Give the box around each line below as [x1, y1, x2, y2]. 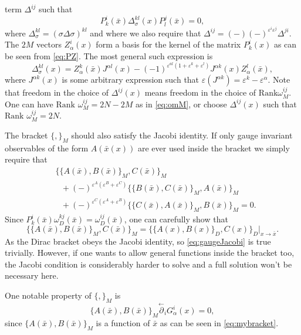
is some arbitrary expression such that [62, 73, 199, 86]
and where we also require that [90, 26, 201, 39]
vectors [36, 38, 62, 50]
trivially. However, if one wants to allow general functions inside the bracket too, [5, 246, 295, 259]
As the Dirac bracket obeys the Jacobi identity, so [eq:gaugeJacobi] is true [5, 235, 271, 247]
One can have [5, 97, 53, 110]
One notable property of [5, 289, 92, 301]
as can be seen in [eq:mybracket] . [160, 316, 279, 329]
